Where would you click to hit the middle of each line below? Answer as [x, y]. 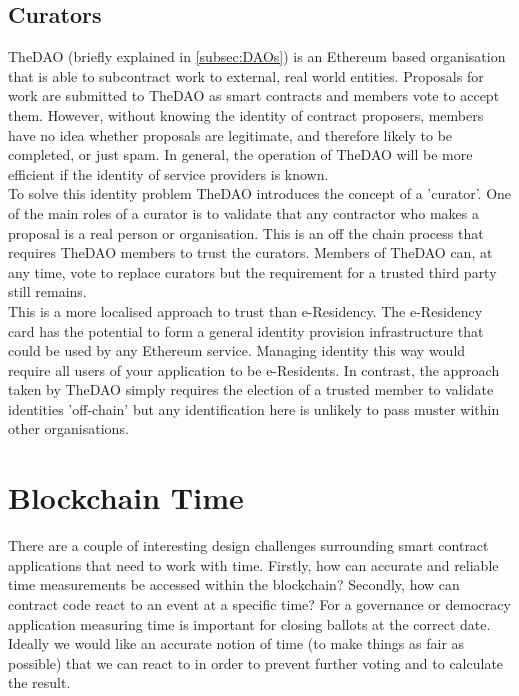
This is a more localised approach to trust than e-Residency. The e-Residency [245, 310]
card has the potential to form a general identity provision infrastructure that [246, 330]
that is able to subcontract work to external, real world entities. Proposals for [246, 75]
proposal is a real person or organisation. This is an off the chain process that [246, 232]
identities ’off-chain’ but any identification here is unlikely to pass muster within [254, 408]
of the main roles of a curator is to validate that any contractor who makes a [243, 212]
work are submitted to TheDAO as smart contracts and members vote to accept [254, 95]
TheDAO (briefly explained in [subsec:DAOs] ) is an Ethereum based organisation [257, 56]
